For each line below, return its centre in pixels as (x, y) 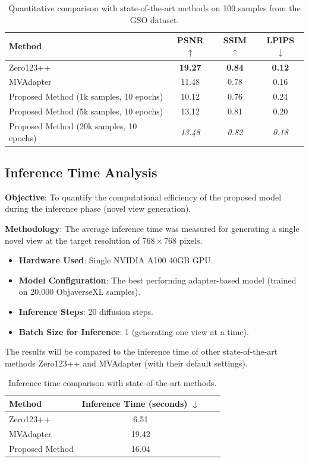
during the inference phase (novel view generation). (98, 208)
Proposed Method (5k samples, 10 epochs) (86, 111)
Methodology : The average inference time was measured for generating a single (152, 229)
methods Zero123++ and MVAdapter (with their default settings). (126, 363)
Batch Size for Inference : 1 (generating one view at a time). (134, 331)
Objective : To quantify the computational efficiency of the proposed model (143, 197)
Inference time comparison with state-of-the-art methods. (113, 383)
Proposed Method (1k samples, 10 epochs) (86, 96)
